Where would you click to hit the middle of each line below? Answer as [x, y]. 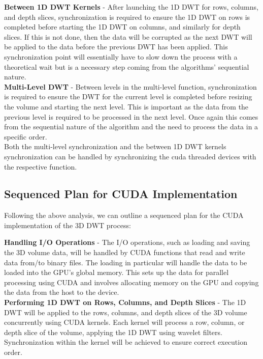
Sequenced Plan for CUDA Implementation [121, 194]
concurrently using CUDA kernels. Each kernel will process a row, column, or [124, 322]
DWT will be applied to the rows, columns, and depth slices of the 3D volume [126, 312]
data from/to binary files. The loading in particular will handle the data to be [126, 262]
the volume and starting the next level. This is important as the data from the [126, 106]
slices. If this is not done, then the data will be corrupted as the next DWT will [128, 36]
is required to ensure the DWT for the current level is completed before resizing [128, 96]
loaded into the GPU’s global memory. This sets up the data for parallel [117, 272]
